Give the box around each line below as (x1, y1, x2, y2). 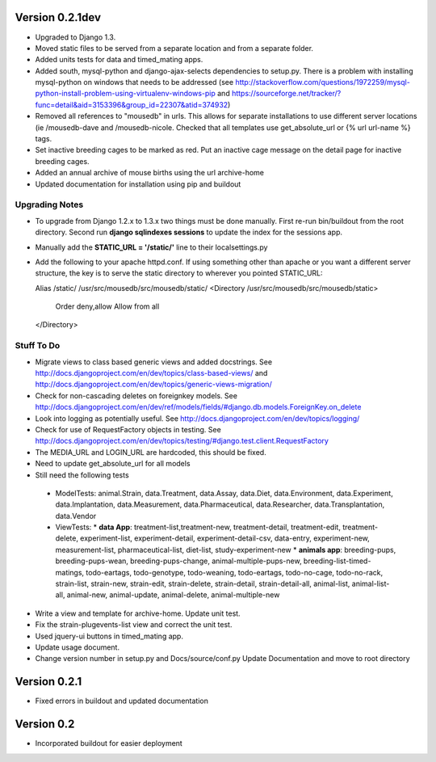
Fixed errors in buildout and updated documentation (35, 696, 209, 706)
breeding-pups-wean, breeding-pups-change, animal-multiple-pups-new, (55, 556, 302, 566)
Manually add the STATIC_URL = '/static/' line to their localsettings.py (35, 242, 268, 252)
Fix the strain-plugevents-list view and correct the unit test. (35, 620, 233, 629)
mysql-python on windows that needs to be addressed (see (35, 78, 234, 87)
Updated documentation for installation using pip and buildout (35, 179, 241, 189)
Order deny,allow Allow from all (55, 301, 160, 311)
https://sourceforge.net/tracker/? (231, 89, 342, 99)
